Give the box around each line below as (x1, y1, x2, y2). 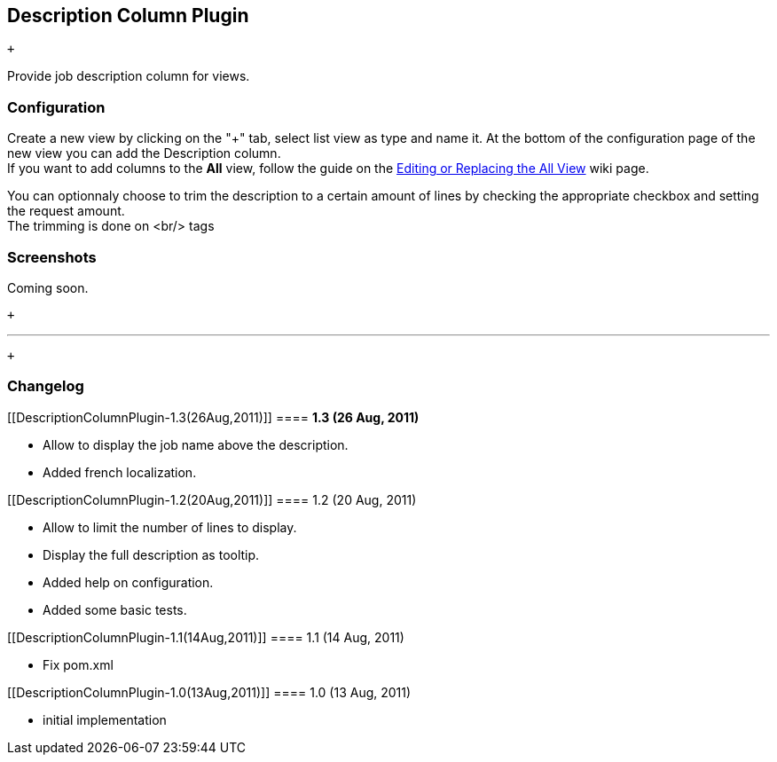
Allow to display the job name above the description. (43, 436, 349, 452)
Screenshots (7, 247, 97, 266)
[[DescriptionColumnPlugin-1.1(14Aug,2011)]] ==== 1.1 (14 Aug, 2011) (7, 629, 404, 645)
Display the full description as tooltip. (43, 546, 260, 562)
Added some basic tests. (43, 601, 187, 617)
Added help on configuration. (43, 574, 214, 590)
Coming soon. (7, 279, 89, 295)
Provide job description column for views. (7, 68, 250, 84)
